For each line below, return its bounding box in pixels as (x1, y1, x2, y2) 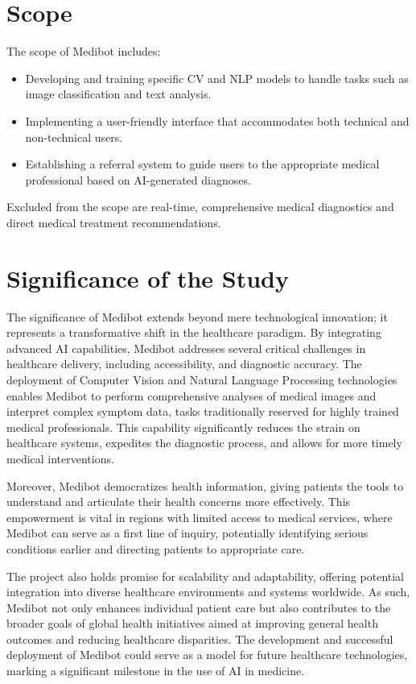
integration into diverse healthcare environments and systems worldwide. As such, (6, 583, 410, 600)
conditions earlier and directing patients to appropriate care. (6, 540, 305, 557)
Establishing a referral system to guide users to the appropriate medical (25, 155, 380, 172)
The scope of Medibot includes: (6, 43, 161, 60)
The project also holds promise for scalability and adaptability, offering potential (6, 567, 405, 584)
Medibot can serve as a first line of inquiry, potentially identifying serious (6, 524, 369, 541)
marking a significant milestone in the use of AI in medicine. (6, 662, 305, 679)
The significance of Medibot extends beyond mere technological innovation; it (6, 308, 388, 325)
